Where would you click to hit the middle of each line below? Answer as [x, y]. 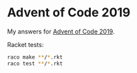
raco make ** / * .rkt [35, 57]
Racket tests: [25, 44]
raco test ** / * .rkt [35, 63]
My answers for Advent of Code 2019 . [61, 31]
